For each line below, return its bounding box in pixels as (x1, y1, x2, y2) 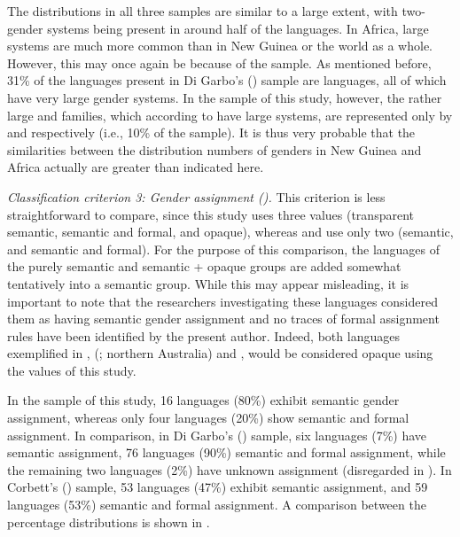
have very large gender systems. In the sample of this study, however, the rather (7, 88, 442, 106)
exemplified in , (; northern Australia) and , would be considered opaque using (7, 344, 433, 362)
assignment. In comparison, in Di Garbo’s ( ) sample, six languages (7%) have (7, 425, 427, 444)
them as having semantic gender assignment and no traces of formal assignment (7, 309, 440, 328)
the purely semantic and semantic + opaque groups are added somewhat (7, 257, 402, 276)
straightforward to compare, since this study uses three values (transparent (7, 205, 414, 223)
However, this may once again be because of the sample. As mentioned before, (7, 53, 432, 72)
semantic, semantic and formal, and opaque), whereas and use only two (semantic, (7, 222, 454, 241)
